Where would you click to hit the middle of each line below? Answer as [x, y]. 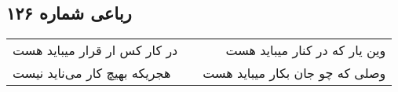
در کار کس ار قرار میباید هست [95, 50]
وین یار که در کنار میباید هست [306, 50]
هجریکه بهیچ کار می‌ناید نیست [92, 73]
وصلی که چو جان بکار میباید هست [294, 73]
